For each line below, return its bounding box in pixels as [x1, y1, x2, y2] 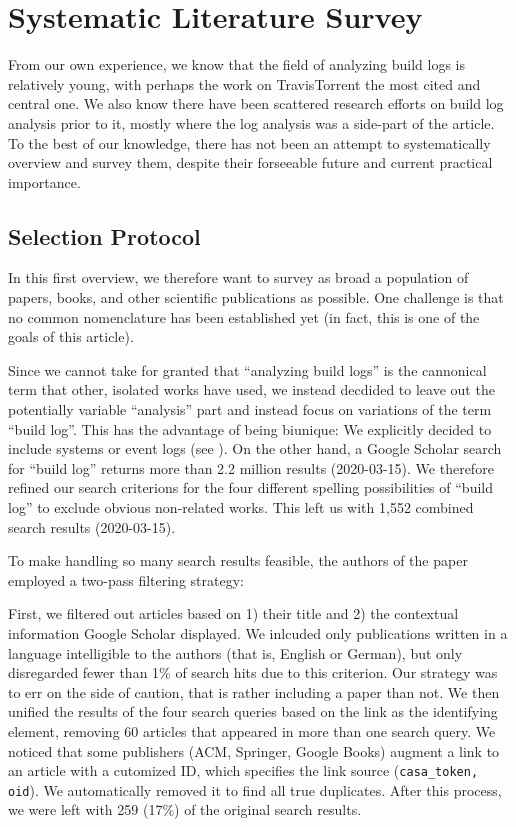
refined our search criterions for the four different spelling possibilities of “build [8, 477, 493, 498]
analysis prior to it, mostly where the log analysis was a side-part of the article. [8, 112, 495, 133]
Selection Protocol [8, 220, 201, 251]
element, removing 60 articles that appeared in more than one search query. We [8, 720, 496, 741]
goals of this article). [8, 326, 134, 347]
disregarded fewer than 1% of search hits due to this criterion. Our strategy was [8, 662, 498, 683]
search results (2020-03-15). [8, 516, 176, 537]
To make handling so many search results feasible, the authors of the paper [8, 550, 468, 571]
